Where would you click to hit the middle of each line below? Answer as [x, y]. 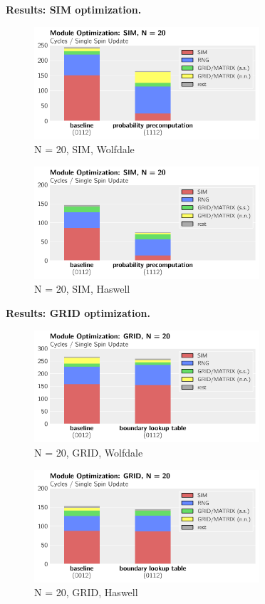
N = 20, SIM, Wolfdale [84, 149]
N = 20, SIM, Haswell [82, 289]
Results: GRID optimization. [78, 312]
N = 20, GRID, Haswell [86, 592]
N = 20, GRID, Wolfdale [89, 453]
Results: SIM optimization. [74, 9]
